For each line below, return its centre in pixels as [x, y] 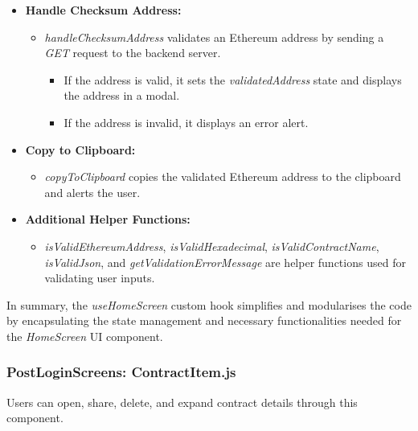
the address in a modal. [122, 95]
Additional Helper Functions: [108, 219]
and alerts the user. [92, 192]
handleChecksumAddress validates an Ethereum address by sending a [214, 37]
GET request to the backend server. [133, 53]
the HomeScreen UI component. [85, 336]
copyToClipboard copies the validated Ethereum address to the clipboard [223, 177]
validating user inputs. [100, 278]
